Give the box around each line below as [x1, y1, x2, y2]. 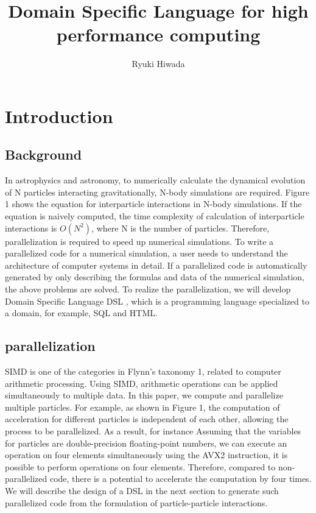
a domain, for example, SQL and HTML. [5, 306, 158, 319]
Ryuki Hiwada [132, 57, 185, 70]
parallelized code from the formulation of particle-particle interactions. [5, 496, 268, 509]
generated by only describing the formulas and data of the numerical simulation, [5, 271, 304, 283]
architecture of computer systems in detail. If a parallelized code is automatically [5, 258, 307, 271]
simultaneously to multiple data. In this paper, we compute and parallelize [5, 389, 283, 402]
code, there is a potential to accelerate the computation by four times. [49, 472, 312, 485]
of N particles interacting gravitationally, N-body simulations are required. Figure [5, 185, 310, 198]
